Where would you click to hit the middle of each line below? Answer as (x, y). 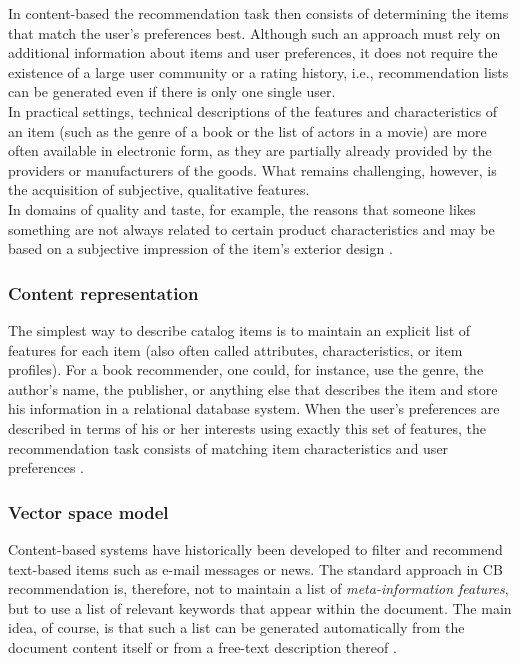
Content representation (103, 292)
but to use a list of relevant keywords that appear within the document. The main (260, 607)
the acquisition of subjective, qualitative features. (159, 189)
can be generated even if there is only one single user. (172, 91)
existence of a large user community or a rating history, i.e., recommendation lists (258, 71)
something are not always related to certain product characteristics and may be (251, 228)
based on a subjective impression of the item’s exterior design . (200, 248)
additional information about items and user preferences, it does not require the (253, 52)
